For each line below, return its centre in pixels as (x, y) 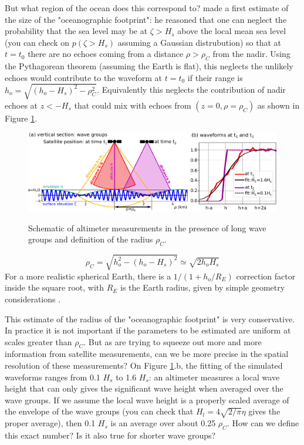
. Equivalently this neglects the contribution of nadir (191, 90)
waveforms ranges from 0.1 (53, 377)
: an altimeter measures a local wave (214, 377)
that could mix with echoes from (133, 105)
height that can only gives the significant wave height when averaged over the (144, 388)
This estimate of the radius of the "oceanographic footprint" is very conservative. (150, 318)
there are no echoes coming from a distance (106, 54)
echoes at (21, 105)
